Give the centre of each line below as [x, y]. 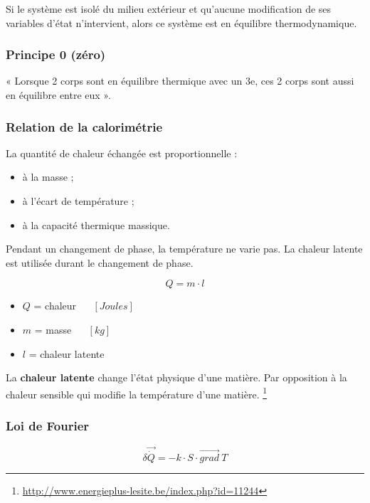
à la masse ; [48, 177]
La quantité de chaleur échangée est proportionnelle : [122, 153]
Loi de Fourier [48, 425]
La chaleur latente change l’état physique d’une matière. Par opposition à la [176, 377]
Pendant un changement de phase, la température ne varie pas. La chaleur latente [184, 249]
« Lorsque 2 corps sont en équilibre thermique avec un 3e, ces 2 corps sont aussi [180, 81]
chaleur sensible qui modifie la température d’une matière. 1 [137, 393]
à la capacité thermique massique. [96, 224]
